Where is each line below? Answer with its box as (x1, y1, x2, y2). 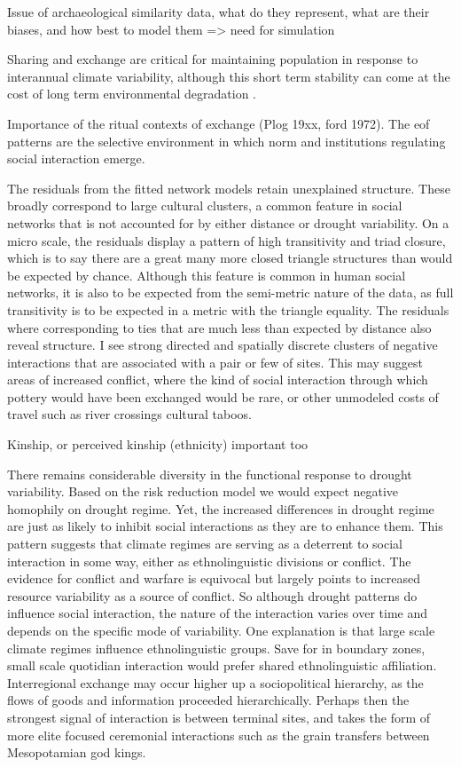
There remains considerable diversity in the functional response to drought (7, 464, 412, 483)
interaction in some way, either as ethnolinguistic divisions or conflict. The (7, 551, 411, 570)
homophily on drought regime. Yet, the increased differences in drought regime (7, 499, 434, 518)
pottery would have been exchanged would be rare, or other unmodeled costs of (7, 387, 439, 406)
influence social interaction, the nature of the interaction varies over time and (7, 604, 428, 622)
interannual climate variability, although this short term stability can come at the (7, 67, 450, 85)
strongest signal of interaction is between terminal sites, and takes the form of (7, 708, 431, 726)
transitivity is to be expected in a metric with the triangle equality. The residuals (7, 300, 449, 319)
